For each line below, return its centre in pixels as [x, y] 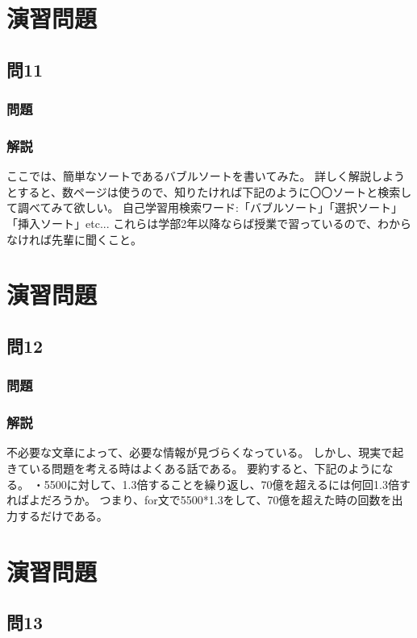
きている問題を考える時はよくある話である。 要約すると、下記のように [194, 468]
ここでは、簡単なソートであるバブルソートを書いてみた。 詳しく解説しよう [206, 176]
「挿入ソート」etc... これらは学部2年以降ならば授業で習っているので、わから [209, 223]
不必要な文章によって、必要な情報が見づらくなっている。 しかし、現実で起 [205, 452]
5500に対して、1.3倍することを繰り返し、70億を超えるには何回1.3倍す [227, 484]
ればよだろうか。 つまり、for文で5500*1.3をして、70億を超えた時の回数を [199, 500]
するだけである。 [63, 515]
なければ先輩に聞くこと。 [74, 239]
